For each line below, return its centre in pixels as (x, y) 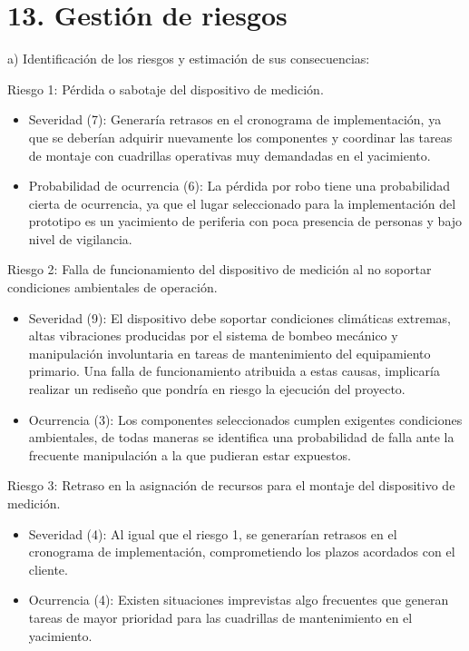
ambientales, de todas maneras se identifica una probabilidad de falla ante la (241, 437)
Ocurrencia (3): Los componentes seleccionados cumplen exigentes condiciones (245, 419)
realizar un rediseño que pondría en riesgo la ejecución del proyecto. (217, 389)
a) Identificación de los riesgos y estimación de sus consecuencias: (189, 59)
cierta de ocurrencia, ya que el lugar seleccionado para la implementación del (242, 203)
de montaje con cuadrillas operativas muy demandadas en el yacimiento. (230, 155)
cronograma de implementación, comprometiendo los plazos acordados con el (242, 552)
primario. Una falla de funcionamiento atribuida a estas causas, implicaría (234, 371)
